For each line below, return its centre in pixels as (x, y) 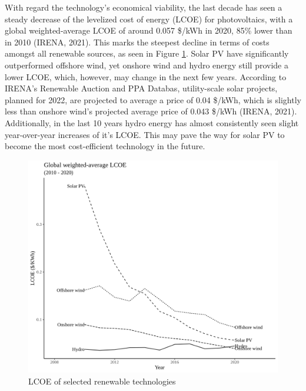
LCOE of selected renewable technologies (102, 381)
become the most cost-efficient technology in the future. (105, 146)
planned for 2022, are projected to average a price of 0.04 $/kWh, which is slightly (153, 99)
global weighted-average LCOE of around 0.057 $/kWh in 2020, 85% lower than (149, 30)
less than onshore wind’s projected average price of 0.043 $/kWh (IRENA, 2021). (151, 111)
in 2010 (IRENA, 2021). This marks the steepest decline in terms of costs (137, 42)
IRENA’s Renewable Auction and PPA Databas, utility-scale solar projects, (141, 88)
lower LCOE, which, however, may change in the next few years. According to (146, 76)
